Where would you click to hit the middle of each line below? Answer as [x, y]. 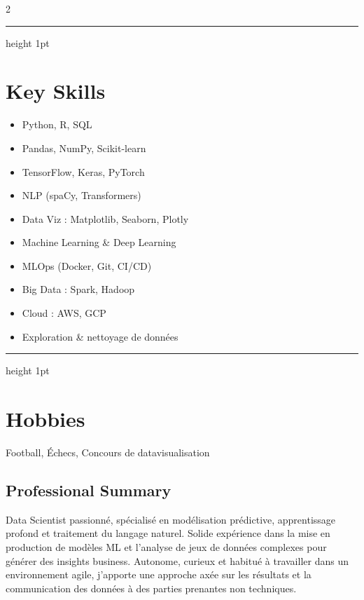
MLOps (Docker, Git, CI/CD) [87, 265]
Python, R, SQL [57, 124]
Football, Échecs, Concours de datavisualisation [108, 452]
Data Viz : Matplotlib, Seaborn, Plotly [105, 218]
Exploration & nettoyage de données [100, 336]
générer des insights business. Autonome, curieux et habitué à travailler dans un [177, 560]
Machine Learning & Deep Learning [99, 242]
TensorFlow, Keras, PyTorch [83, 171]
